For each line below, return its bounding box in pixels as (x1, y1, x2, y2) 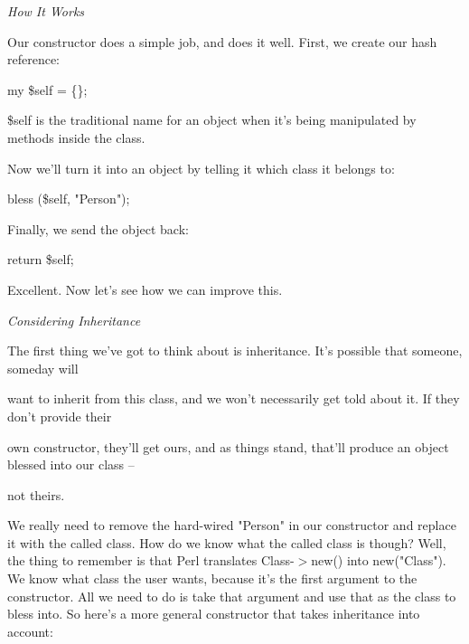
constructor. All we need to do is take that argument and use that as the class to (7, 586, 456, 605)
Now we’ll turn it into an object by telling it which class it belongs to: (7, 158, 395, 177)
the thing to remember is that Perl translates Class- (7, 551, 295, 570)
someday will (7, 358, 79, 377)
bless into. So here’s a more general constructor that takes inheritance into (7, 604, 420, 623)
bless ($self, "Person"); (7, 189, 130, 208)
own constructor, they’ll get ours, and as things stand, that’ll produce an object (7, 437, 449, 456)
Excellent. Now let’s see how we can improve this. (7, 279, 283, 298)
